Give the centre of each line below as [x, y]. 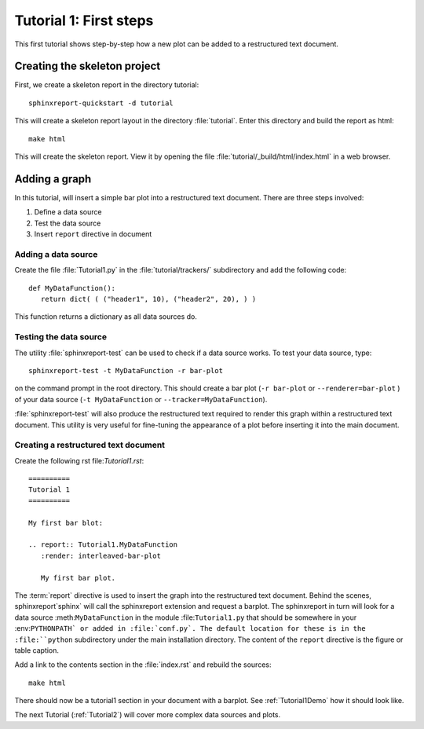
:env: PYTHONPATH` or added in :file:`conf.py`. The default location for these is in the [190, 628]
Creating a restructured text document [90, 445]
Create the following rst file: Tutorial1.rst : [79, 460]
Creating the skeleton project [88, 66]
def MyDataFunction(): [72, 288]
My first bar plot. [78, 578]
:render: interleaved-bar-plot [101, 555]
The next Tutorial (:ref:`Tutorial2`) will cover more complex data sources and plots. [148, 715]
